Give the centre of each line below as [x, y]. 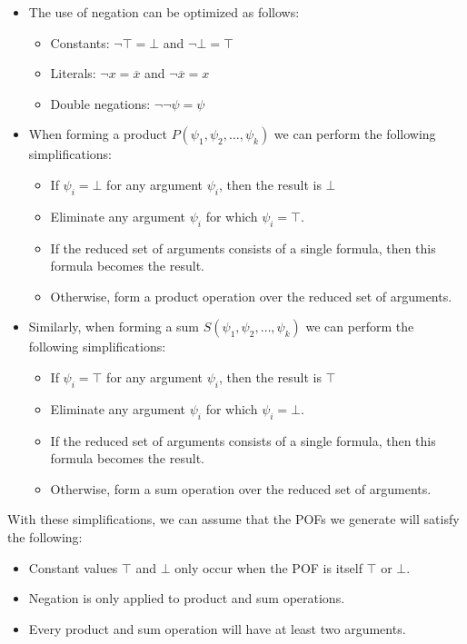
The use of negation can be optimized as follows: [164, 12]
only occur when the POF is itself [268, 567]
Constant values [73, 567]
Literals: [73, 73]
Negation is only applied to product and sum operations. [187, 598]
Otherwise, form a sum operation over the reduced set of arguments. [241, 488]
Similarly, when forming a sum [114, 327]
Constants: [80, 42]
